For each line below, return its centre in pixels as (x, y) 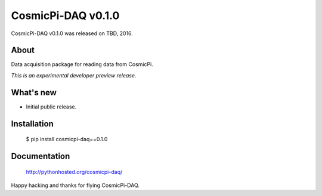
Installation (32, 124)
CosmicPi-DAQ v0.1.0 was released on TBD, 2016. (72, 33)
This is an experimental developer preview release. (74, 75)
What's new (34, 92)
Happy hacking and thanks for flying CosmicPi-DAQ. (75, 185)
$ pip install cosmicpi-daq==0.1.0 (67, 139)
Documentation (41, 156)
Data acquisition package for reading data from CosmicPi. (82, 64)
